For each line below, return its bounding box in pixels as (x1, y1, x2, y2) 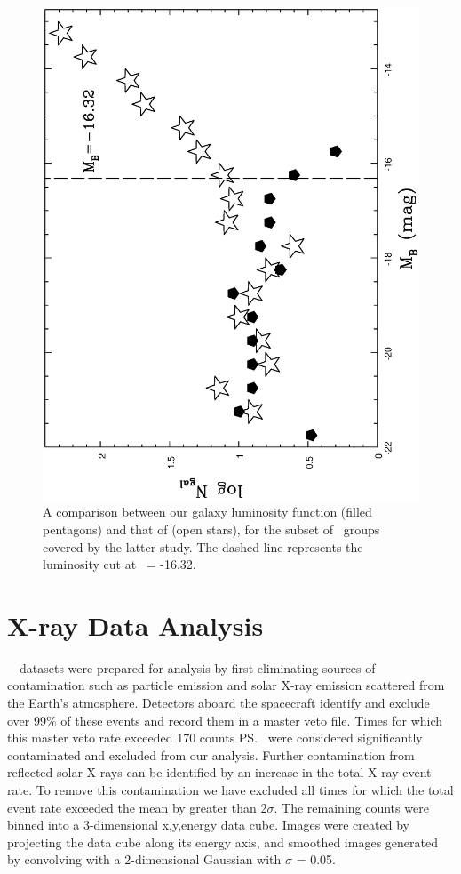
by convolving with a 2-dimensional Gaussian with (7, 850, 282, 869)
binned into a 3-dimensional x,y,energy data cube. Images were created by (7, 815, 409, 834)
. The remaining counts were (274, 798, 429, 816)
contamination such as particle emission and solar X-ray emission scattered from (7, 676, 445, 694)
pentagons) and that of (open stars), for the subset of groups (43, 519, 380, 538)
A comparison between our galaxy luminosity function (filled (43, 502, 372, 521)
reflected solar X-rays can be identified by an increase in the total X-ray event (7, 763, 432, 782)
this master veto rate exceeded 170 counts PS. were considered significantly (7, 728, 423, 747)
